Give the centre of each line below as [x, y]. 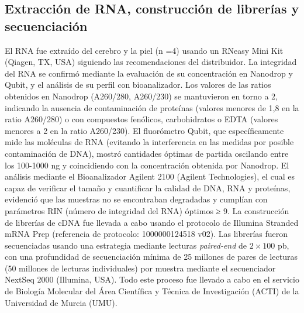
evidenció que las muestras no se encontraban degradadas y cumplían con [136, 199]
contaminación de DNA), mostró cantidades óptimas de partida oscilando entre [147, 153]
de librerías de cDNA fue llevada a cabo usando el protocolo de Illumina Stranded [152, 222]
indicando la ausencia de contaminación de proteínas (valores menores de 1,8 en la [152, 107]
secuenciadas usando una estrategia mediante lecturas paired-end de [126, 245]
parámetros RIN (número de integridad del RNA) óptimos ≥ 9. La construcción [147, 210]
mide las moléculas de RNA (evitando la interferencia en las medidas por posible [149, 142]
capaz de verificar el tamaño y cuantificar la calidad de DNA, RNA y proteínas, [148, 188]
